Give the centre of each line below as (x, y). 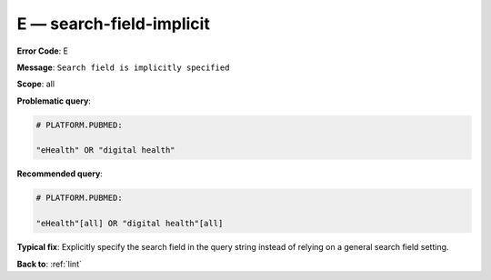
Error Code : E (42, 51)
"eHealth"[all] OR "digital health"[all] (130, 224)
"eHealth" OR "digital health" (106, 150)
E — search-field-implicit (114, 24)
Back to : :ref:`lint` (49, 264)
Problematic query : (54, 101)
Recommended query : (60, 174)
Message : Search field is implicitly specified (123, 67)
